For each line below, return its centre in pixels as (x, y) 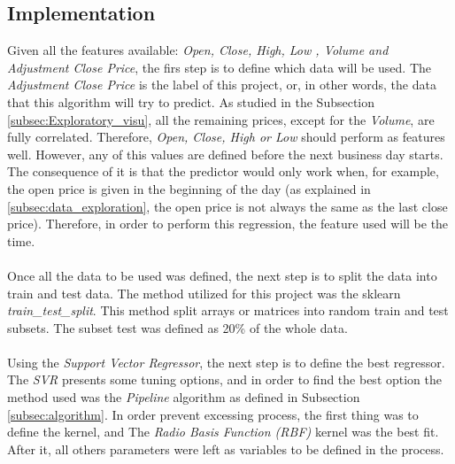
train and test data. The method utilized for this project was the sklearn (204, 293)
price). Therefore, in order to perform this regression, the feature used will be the (228, 224)
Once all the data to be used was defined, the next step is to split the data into (222, 275)
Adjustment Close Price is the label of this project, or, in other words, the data (222, 85)
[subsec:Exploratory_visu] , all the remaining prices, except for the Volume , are (221, 119)
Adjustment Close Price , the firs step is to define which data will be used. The (220, 67)
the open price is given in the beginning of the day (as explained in (189, 188)
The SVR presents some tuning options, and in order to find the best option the (225, 379)
